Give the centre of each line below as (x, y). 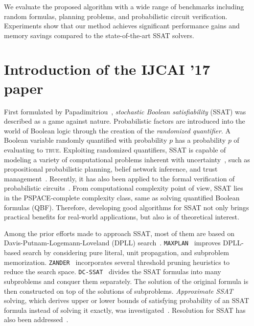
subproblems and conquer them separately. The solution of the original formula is (126, 281)
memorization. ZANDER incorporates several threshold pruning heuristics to (117, 262)
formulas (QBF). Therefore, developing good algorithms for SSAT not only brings (127, 207)
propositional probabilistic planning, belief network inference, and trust (111, 169)
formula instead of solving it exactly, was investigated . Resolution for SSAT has (125, 310)
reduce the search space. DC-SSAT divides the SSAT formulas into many (113, 272)
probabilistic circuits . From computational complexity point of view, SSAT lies (124, 188)
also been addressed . (36, 319)
